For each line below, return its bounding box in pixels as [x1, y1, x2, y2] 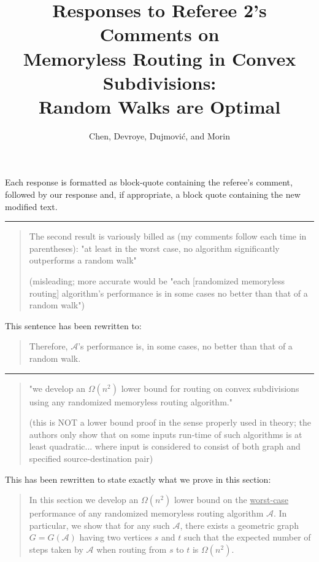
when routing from [96, 542, 167, 555]
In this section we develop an [29, 493, 139, 506]
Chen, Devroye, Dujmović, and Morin [89, 129, 230, 142]
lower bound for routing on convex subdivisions [121, 381, 299, 394]
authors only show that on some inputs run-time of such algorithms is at [29, 427, 302, 440]
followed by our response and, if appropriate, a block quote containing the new [5, 188, 301, 201]
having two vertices [79, 531, 152, 544]
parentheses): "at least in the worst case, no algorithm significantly [29, 241, 280, 254]
